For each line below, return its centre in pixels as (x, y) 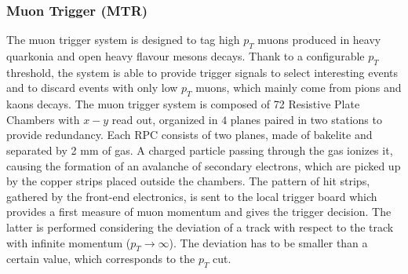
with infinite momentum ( (69, 242)
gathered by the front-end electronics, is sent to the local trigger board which (192, 196)
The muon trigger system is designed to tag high (123, 40)
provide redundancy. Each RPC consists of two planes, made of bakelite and (189, 135)
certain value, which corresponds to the (101, 259)
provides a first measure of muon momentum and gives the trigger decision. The (199, 212)
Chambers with (43, 119)
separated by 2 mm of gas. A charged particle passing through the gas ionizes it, (200, 150)
